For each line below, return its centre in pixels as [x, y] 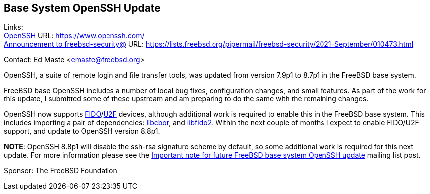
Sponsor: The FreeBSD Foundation [61, 171]
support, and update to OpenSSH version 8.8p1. [82, 131]
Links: [14, 27]
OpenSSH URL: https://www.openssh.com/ [74, 36]
